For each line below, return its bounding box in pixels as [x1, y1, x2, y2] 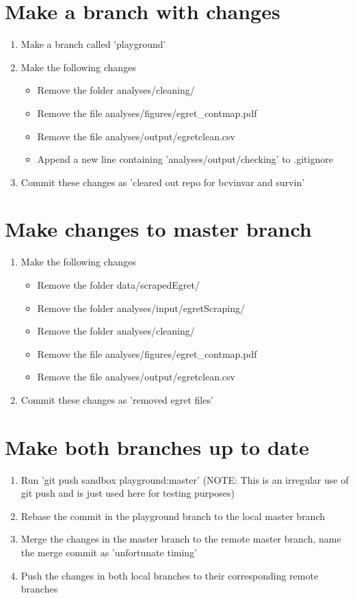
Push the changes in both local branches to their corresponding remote [21, 568, 319, 582]
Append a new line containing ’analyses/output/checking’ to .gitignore [37, 152, 333, 166]
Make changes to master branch [5, 215, 312, 243]
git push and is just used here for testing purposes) [21, 486, 235, 500]
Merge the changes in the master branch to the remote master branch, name [21, 532, 341, 546]
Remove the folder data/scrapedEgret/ [37, 278, 200, 291]
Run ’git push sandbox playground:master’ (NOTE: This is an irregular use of [21, 472, 349, 486]
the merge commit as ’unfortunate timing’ [21, 545, 198, 560]
